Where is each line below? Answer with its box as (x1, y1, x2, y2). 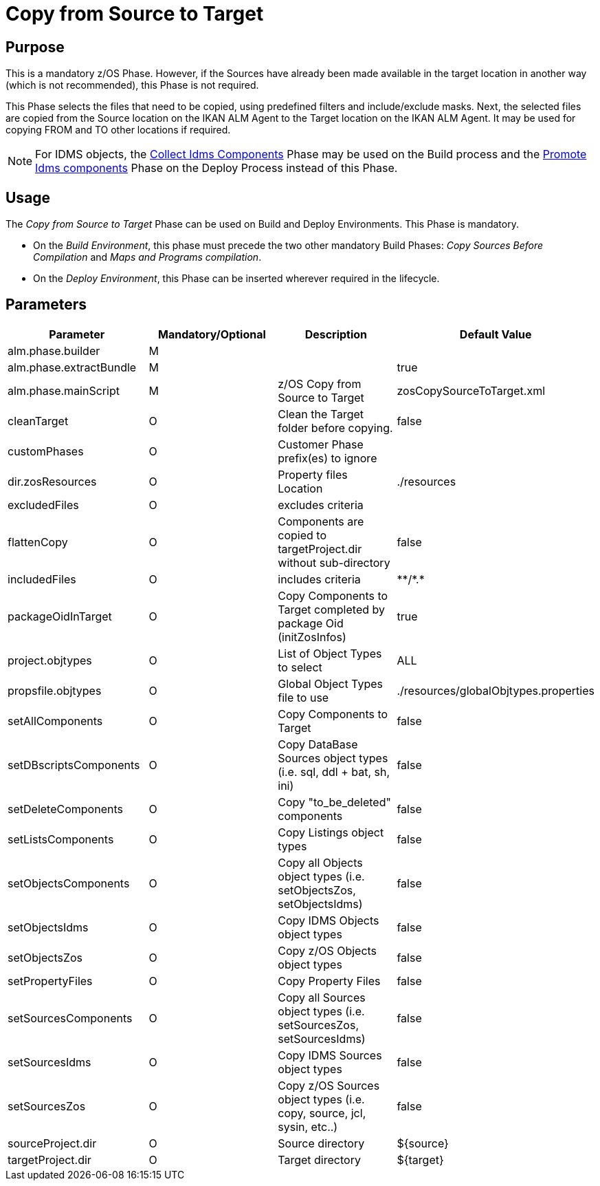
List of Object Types (278, 646, 382, 660)
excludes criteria (278, 497, 364, 512)
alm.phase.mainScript (8, 383, 120, 398)
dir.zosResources (8, 474, 97, 488)
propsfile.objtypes (8, 683, 102, 698)
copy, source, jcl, (278, 1106, 366, 1120)
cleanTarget (8, 413, 69, 428)
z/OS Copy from (278, 376, 362, 391)
